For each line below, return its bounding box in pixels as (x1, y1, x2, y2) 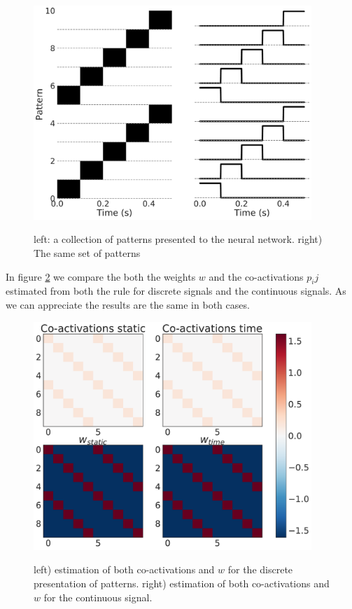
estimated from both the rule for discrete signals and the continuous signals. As (6, 283, 346, 298)
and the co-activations (209, 269, 304, 283)
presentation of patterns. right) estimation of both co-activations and (34, 576, 330, 591)
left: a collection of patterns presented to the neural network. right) (34, 232, 323, 246)
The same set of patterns (34, 245, 141, 260)
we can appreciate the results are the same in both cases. (6, 297, 250, 311)
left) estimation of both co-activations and (34, 562, 215, 577)
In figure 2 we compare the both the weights (6, 269, 196, 283)
